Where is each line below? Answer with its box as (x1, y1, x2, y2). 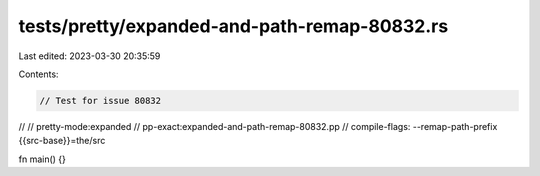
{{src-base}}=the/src (18, 135, 106, 147)
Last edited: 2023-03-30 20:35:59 (18, 50, 161, 62)
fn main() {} (18, 153, 67, 165)
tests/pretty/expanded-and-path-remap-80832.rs (18, 15, 449, 37)
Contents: (18, 68, 59, 80)
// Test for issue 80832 (39, 95, 162, 106)
